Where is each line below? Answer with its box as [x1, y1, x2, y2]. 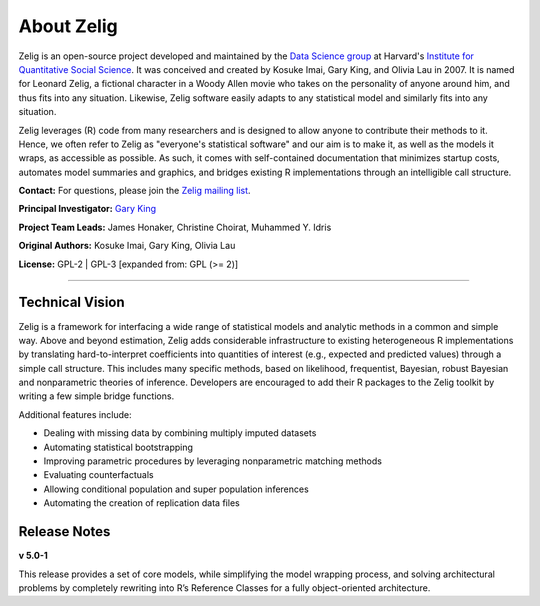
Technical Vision [18, 294, 125, 311]
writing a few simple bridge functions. [18, 390, 175, 402]
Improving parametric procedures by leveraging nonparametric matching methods [43, 455, 382, 467]
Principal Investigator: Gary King [18, 203, 157, 215]
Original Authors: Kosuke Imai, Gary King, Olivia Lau [18, 240, 236, 252]
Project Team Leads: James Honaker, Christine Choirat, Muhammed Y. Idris [18, 221, 332, 233]
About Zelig [18, 15, 119, 37]
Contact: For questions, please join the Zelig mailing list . [18, 185, 251, 197]
